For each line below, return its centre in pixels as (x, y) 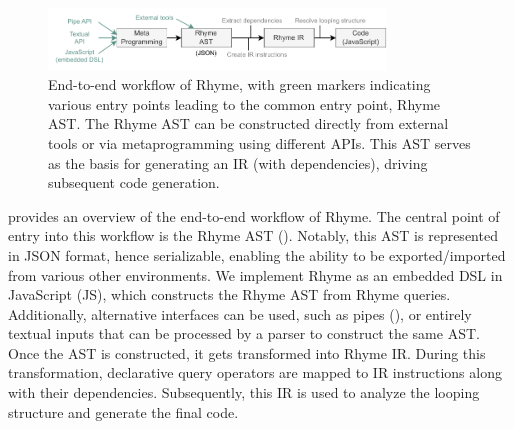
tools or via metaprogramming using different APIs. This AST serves (259, 142)
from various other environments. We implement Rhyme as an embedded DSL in (255, 274)
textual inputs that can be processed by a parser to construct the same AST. (244, 333)
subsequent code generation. (134, 182)
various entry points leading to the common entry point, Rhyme (244, 103)
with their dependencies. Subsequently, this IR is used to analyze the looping (244, 392)
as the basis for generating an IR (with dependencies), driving (238, 162)
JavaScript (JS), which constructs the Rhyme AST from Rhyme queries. (229, 294)
